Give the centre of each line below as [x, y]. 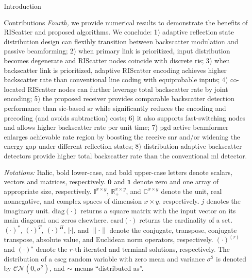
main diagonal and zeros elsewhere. [56, 220]
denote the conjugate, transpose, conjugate [173, 230]
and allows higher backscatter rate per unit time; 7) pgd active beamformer [116, 127]
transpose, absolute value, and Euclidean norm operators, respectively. [109, 239]
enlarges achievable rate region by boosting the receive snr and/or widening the [122, 136]
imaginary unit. [27, 210]
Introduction [23, 6]
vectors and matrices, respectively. [55, 182]
